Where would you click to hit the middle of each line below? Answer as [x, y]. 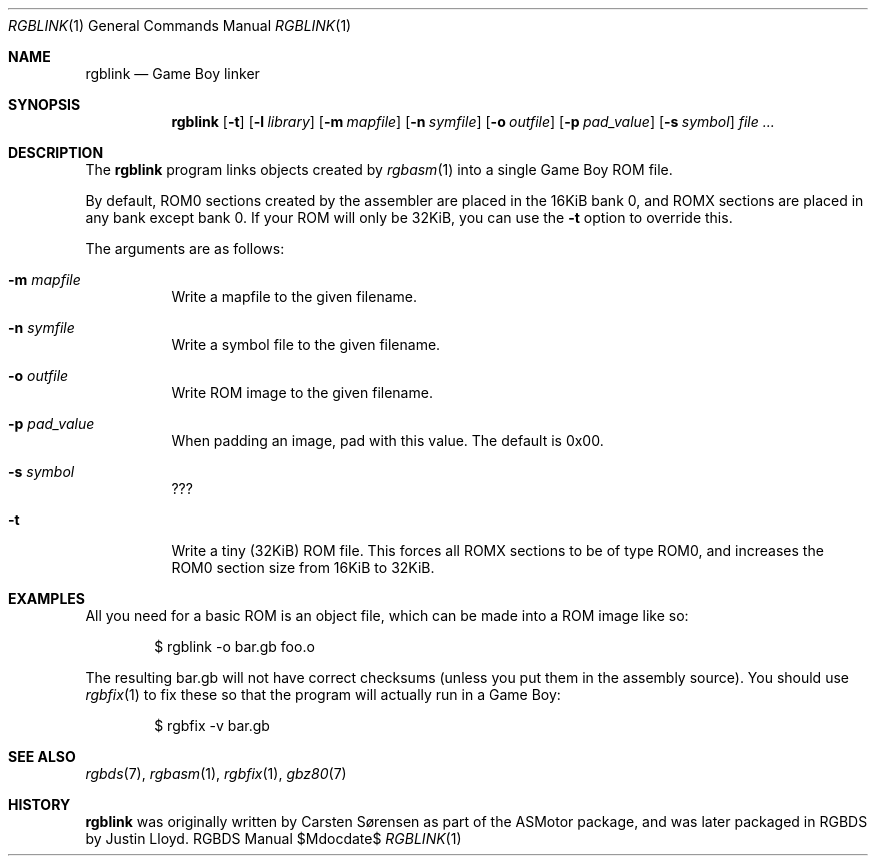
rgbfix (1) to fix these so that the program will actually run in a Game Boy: [323, 694]
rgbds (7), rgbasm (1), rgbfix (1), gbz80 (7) [216, 773]
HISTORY [39, 804]
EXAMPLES [46, 598]
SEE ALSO [42, 756]
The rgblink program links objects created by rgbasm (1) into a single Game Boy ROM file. [379, 169]
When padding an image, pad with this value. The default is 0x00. [387, 440]
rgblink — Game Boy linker [172, 73]
